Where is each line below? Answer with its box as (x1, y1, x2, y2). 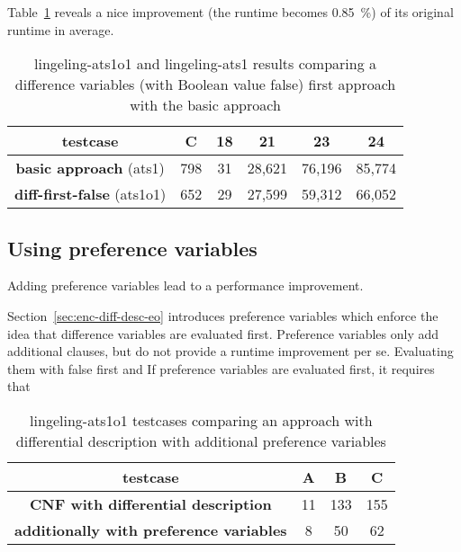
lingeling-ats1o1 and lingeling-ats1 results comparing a (33, 53, 377, 75)
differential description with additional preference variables (15, 430, 386, 451)
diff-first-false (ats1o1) (14, 183, 167, 205)
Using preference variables (7, 234, 258, 262)
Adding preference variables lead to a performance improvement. (7, 276, 364, 295)
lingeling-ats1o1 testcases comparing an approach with (30, 409, 373, 431)
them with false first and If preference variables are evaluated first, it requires (7, 359, 435, 378)
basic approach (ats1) (15, 157, 165, 179)
